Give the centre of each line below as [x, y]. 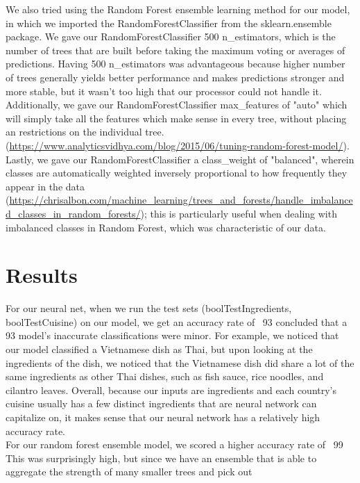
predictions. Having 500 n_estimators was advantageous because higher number [175, 64]
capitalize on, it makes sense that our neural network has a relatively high [163, 417]
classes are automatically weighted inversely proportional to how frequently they [177, 173]
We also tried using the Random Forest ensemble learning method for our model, [178, 9]
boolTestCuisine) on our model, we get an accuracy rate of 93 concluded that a [177, 321]
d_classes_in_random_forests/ [73, 213]
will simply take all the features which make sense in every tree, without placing [176, 118]
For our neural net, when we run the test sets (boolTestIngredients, [149, 308]
